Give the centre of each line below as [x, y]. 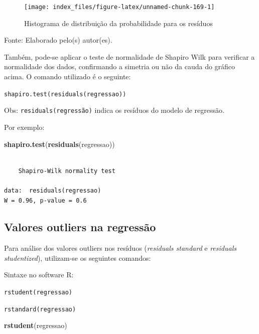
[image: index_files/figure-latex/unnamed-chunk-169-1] [119, 7]
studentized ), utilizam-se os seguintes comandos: [78, 258]
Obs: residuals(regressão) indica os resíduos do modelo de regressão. [114, 110]
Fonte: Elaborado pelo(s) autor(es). [58, 40]
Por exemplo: [24, 127]
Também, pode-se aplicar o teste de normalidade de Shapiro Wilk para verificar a [129, 56]
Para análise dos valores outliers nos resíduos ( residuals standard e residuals [120, 248]
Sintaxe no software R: [39, 275]
